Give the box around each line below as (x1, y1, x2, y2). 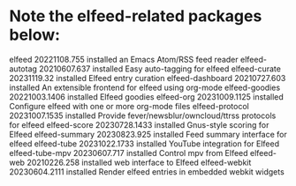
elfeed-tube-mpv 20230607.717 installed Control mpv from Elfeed (9, 147, 249, 158)
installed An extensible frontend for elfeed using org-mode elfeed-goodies (9, 82, 281, 93)
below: (9, 25, 60, 45)
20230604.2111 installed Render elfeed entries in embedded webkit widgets (9, 166, 285, 177)
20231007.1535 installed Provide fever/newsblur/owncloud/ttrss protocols (9, 110, 277, 121)
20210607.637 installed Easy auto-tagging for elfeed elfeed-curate (39, 63, 281, 74)
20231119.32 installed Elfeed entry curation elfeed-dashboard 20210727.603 (9, 72, 286, 83)
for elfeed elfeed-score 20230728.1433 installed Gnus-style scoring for (9, 119, 269, 130)
